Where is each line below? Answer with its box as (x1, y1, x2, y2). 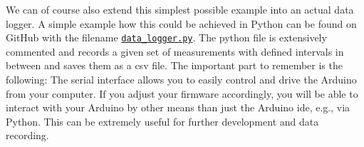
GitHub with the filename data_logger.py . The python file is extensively (6, 30, 327, 45)
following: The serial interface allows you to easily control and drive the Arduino (6, 72, 357, 87)
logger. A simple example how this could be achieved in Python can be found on (6, 16, 357, 31)
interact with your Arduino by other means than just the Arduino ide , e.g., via (6, 100, 350, 115)
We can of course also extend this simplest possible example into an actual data (6, 2, 354, 16)
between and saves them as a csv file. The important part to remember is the (6, 58, 343, 73)
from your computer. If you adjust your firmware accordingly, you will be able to (6, 86, 358, 101)
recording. (6, 128, 49, 143)
